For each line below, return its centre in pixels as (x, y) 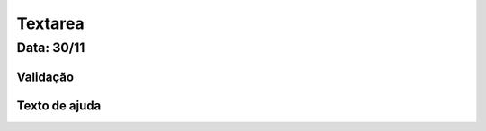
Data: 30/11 (51, 48)
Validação (45, 77)
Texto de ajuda (59, 105)
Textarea (50, 23)
